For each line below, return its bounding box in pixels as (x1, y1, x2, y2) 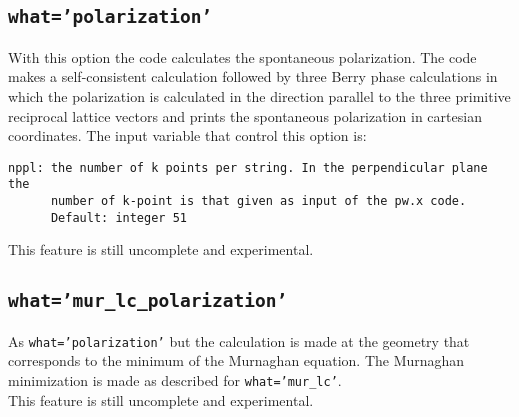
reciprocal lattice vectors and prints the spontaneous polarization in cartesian (8, 105, 482, 126)
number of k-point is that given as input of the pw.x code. (50, 194, 467, 209)
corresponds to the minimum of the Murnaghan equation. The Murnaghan (8, 350, 465, 371)
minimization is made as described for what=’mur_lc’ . (8, 370, 342, 390)
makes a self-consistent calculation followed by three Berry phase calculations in (8, 66, 498, 87)
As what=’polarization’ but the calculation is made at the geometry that (8, 330, 470, 351)
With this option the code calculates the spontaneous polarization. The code (8, 46, 477, 67)
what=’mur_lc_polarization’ (8, 290, 288, 312)
